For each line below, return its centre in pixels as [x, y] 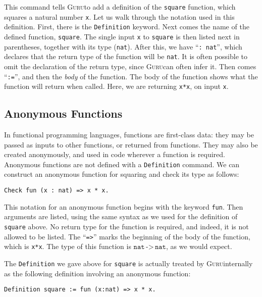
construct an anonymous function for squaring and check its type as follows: [122, 174]
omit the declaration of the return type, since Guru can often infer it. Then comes [130, 66]
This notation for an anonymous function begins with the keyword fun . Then [124, 206]
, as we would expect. [199, 246]
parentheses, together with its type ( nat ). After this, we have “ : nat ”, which [123, 46]
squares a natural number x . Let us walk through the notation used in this [119, 16]
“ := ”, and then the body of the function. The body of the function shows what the [131, 76]
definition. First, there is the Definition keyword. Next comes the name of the [127, 27]
